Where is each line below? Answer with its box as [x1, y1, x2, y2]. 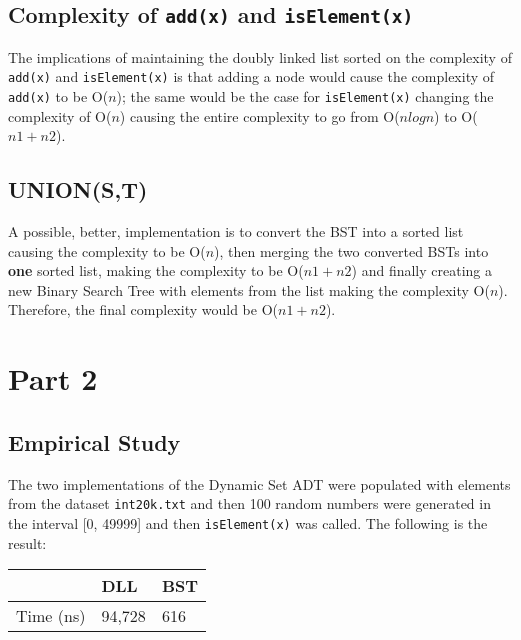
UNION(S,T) [8, 174, 148, 205]
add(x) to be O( [8, 86, 109, 107]
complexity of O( [8, 105, 112, 126]
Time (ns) [16, 604, 86, 628]
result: [8, 532, 47, 553]
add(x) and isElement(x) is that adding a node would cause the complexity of [8, 66, 495, 87]
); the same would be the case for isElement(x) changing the [116, 86, 494, 107]
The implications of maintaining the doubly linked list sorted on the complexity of [8, 46, 512, 67]
